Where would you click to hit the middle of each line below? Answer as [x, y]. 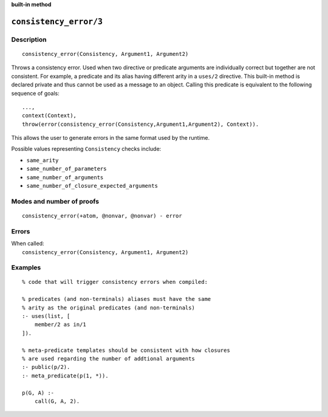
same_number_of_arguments [65, 177]
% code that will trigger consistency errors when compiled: [115, 282]
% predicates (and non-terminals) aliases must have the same [117, 299]
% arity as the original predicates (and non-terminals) [109, 308]
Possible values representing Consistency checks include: [86, 149]
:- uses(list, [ [46, 316]
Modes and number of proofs [55, 201]
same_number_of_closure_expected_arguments [92, 186]
